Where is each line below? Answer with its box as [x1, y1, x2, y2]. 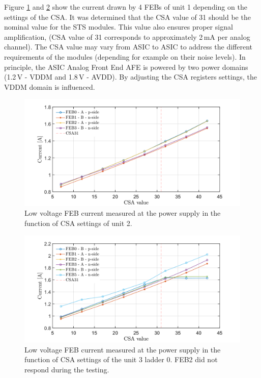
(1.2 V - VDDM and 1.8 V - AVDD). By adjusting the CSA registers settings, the [4, 71, 257, 82]
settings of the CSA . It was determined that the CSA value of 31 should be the [4, 11, 251, 22]
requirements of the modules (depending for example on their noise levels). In [4, 51, 246, 62]
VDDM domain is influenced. [4, 81, 95, 92]
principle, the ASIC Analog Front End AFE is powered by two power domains [4, 61, 248, 72]
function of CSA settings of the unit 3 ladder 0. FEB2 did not [24, 354, 218, 365]
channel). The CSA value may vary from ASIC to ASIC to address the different [4, 41, 253, 52]
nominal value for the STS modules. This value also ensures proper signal [4, 21, 233, 32]
